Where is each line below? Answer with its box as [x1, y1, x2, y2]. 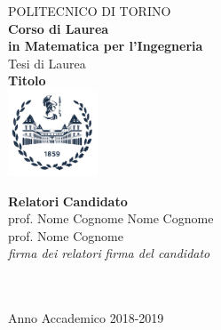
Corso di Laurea [8, 19, 109, 37]
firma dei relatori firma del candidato [8, 244, 210, 262]
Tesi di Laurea [8, 53, 86, 72]
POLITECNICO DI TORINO [8, 2, 171, 20]
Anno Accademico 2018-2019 [8, 309, 164, 327]
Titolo [8, 71, 46, 90]
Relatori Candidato [8, 191, 128, 210]
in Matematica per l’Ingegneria [8, 36, 203, 55]
